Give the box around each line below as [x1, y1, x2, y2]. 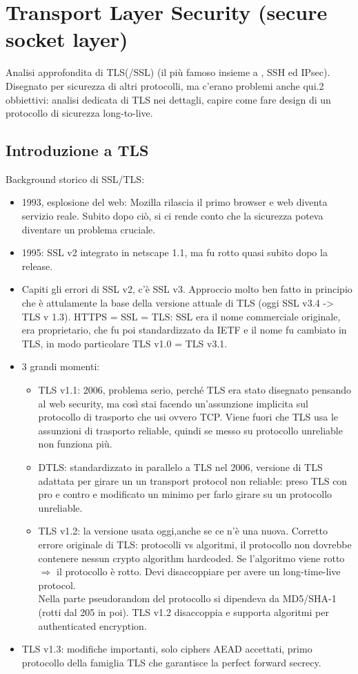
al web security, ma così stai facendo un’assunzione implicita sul [38, 396, 308, 410]
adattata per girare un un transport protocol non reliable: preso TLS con [38, 473, 348, 488]
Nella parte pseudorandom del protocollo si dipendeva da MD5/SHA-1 [38, 591, 337, 606]
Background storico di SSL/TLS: [6, 171, 145, 186]
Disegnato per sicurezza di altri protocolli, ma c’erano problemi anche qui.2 [6, 78, 324, 93]
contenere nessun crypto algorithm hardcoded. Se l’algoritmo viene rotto [38, 550, 345, 565]
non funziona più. [38, 436, 112, 451]
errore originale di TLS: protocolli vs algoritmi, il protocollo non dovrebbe [38, 537, 352, 551]
